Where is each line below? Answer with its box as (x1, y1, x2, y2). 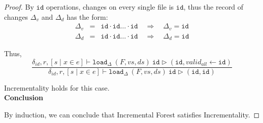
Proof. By (4, 2, 34, 12)
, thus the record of (183, 2, 244, 12)
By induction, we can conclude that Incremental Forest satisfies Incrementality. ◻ (4, 109, 260, 119)
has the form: (67, 11, 108, 22)
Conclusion (4, 92, 44, 103)
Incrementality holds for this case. (4, 82, 110, 93)
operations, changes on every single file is (46, 2, 174, 12)
